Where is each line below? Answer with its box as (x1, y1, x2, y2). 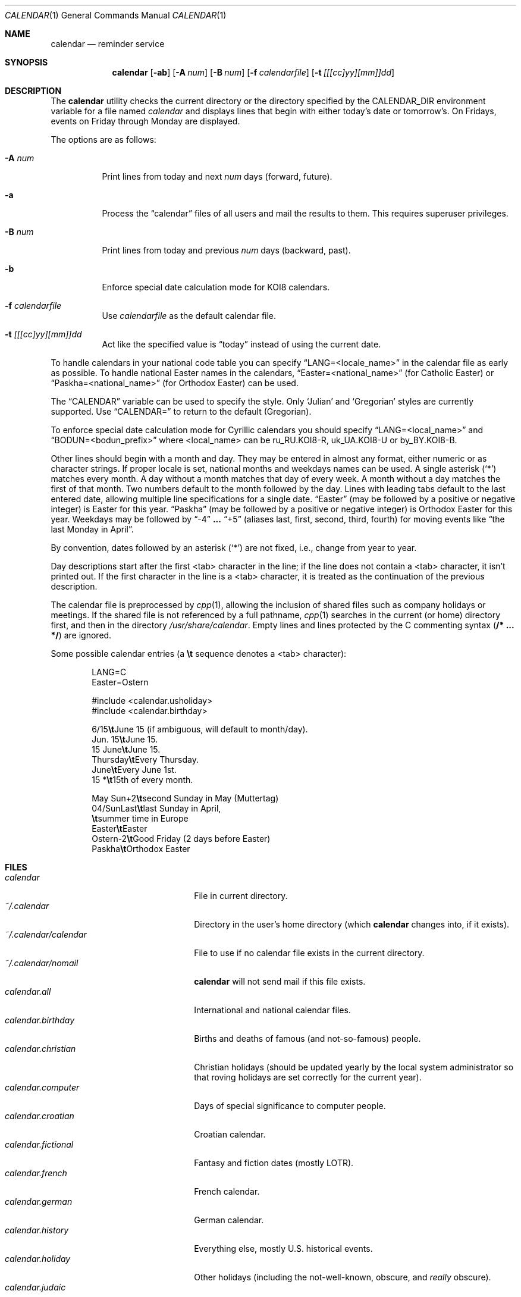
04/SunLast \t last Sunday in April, (92, 803, 221, 813)
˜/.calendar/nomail (5, 958, 79, 968)
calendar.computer (5, 1082, 80, 1092)
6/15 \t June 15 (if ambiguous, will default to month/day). (92, 724, 308, 734)
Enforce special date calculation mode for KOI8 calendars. (102, 282, 330, 292)
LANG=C (92, 667, 127, 677)
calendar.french (5, 1168, 67, 1178)
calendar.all (5, 986, 51, 997)
